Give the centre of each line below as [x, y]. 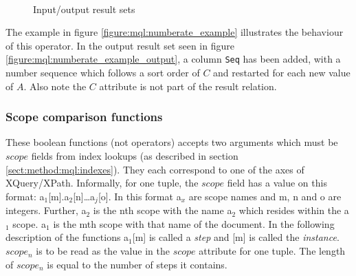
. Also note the [55, 86]
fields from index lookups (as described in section [135, 156]
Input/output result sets [84, 9]
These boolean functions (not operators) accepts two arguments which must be [172, 142]
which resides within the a [294, 210]
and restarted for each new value [282, 73]
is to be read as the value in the [103, 251]
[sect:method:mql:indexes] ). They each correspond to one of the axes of [155, 169]
